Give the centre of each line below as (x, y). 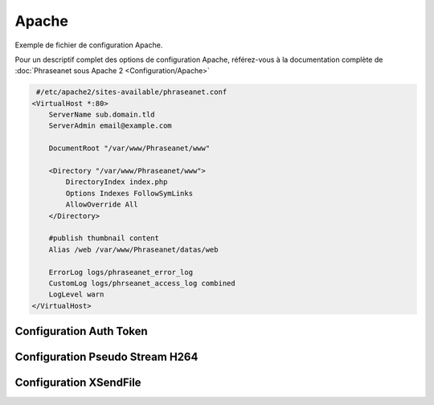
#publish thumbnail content (104, 238)
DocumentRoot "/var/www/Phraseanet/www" (129, 148)
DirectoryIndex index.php (117, 182)
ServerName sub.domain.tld (102, 115)
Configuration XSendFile (78, 383)
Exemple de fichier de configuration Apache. (89, 45)
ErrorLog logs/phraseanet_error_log (121, 272)
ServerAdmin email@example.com (110, 126)
